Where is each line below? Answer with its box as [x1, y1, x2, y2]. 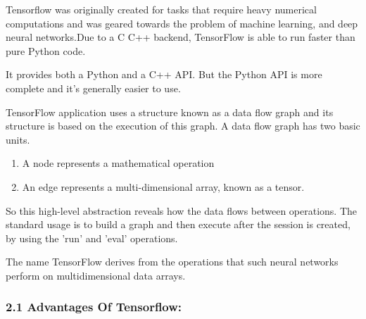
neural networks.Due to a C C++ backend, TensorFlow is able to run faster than [6, 30, 355, 44]
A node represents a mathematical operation [22, 156, 215, 170]
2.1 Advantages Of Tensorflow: [6, 298, 182, 315]
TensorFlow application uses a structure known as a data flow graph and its [6, 104, 334, 119]
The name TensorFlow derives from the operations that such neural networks [6, 254, 339, 269]
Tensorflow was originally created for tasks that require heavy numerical [6, 2, 317, 16]
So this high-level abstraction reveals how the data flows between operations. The [6, 203, 358, 218]
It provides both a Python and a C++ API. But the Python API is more [6, 67, 322, 82]
